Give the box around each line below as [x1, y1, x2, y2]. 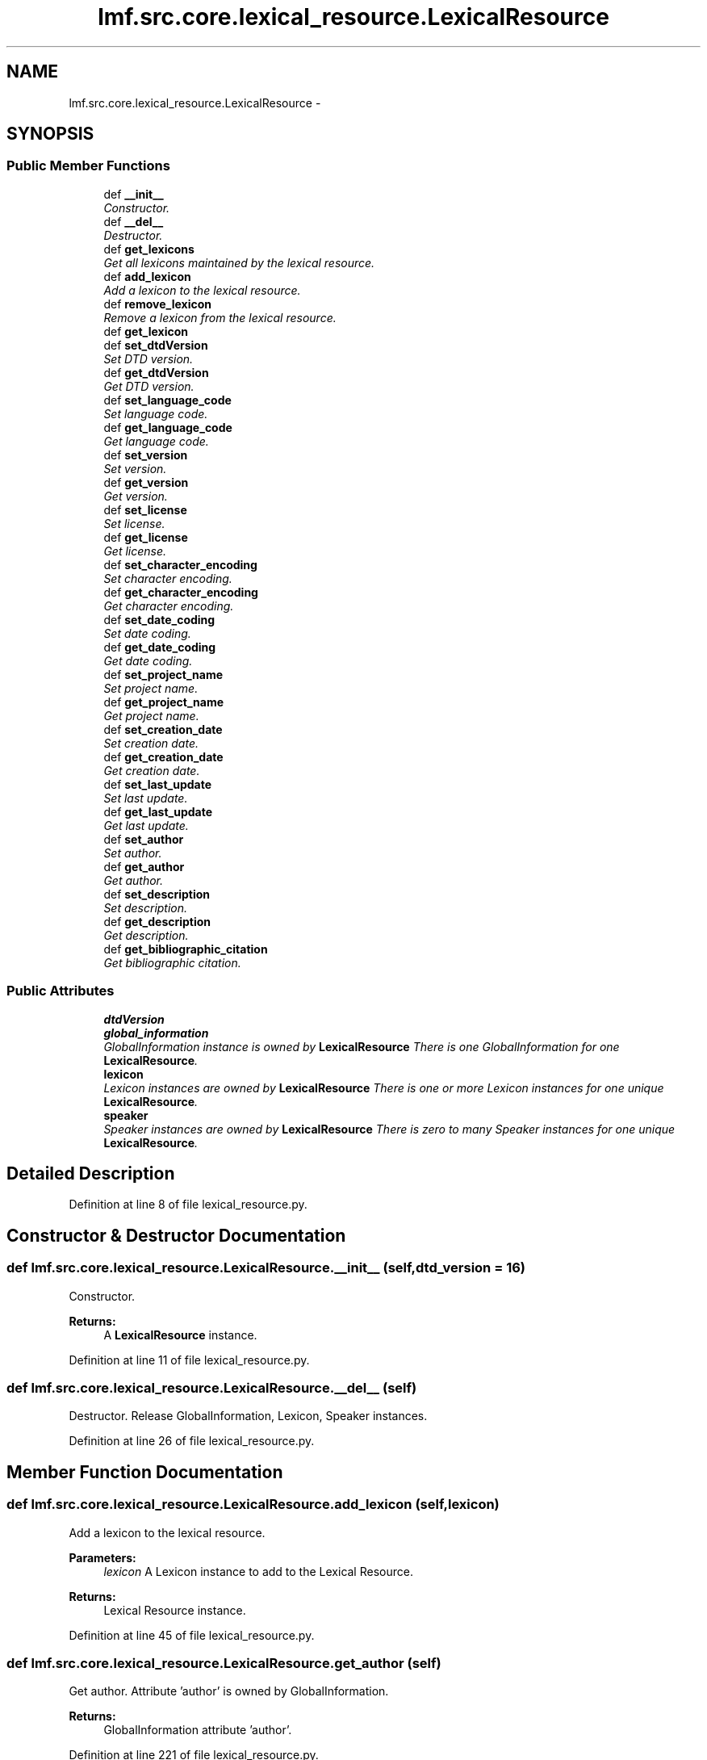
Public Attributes [6, 983, 115, 999]
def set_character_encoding [103, 557, 257, 572]
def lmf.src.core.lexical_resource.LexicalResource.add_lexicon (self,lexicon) [6, 1496, 500, 1513]
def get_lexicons [103, 241, 195, 256]
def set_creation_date [103, 722, 223, 736]
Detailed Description [6, 1163, 175, 1184]
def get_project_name [103, 694, 224, 709]
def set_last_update [103, 777, 212, 791]
